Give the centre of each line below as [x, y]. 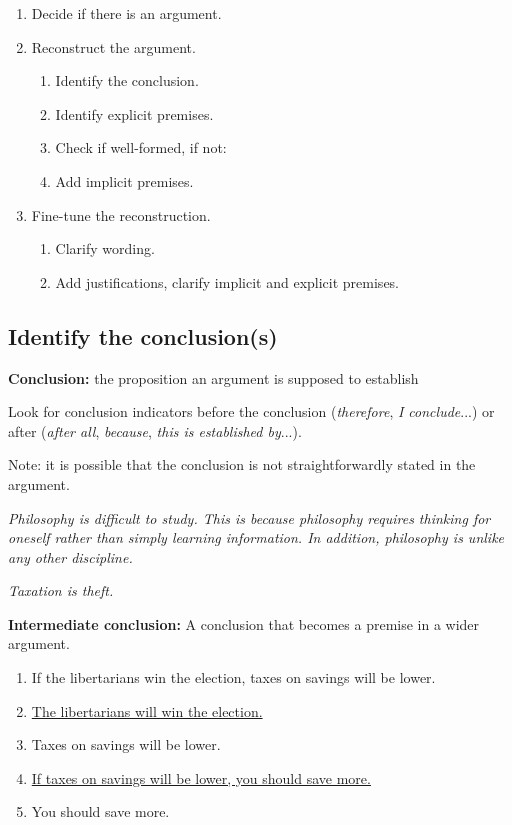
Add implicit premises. [124, 180]
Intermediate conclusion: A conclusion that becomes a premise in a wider [244, 623]
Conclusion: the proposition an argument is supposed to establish [213, 377]
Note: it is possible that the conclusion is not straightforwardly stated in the [242, 464]
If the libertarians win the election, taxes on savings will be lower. [233, 677]
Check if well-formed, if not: [141, 147]
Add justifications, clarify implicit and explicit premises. [227, 281]
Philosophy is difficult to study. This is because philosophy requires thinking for [249, 517]
